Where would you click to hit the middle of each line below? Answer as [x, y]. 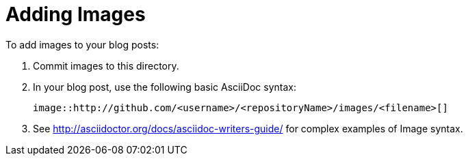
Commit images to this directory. [106, 65]
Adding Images [76, 14]
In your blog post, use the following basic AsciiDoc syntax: [165, 87]
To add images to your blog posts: [82, 44]
